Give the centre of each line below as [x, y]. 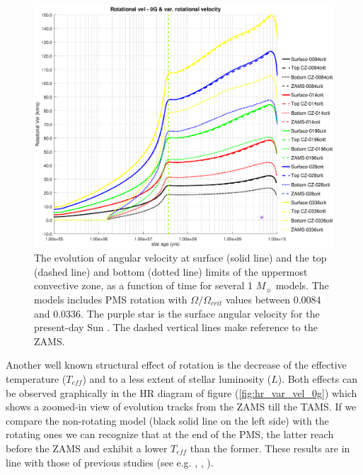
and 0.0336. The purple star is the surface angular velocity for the [177, 313]
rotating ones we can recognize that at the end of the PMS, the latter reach [170, 434]
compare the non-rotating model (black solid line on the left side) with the [167, 420]
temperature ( [36, 378]
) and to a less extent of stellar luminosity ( [177, 378]
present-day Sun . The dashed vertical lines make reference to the [176, 327]
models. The [302, 285]
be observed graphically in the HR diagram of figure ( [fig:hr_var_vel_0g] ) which [181, 392]
